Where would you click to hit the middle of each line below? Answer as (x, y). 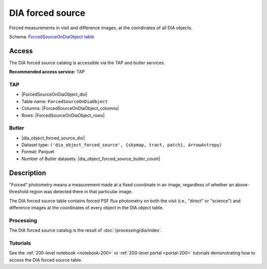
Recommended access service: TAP (47, 72)
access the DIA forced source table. (46, 260)
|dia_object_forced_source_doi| (53, 138)
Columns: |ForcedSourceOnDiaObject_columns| (70, 108)
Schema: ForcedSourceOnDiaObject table (52, 37)
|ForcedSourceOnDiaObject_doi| (54, 95)
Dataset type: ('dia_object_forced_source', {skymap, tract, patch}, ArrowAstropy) (122, 145)
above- (242, 185)
